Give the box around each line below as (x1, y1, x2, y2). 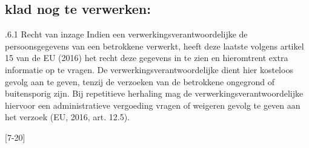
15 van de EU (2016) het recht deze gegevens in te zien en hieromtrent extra (5, 51, 288, 64)
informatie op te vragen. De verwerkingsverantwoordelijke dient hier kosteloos (5, 63, 293, 76)
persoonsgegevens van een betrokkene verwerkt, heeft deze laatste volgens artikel (5, 39, 304, 52)
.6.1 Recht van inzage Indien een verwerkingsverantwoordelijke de (5, 28, 248, 40)
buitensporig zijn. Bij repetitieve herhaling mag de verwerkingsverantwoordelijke (5, 87, 304, 100)
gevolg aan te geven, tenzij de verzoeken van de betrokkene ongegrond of (5, 75, 274, 88)
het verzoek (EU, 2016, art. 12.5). (5, 111, 130, 123)
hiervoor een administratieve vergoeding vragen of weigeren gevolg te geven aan (5, 98, 301, 111)
